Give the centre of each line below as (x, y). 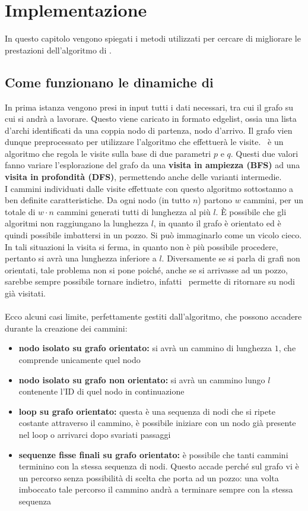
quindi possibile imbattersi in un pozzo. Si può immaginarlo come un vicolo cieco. (153, 235)
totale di (20, 211)
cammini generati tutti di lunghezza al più (134, 211)
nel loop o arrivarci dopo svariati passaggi (95, 434)
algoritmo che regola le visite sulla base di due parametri (108, 153)
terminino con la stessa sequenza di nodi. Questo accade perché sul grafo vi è (159, 466)
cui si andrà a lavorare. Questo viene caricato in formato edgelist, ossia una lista (151, 119)
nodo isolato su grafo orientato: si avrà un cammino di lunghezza (145, 348)
